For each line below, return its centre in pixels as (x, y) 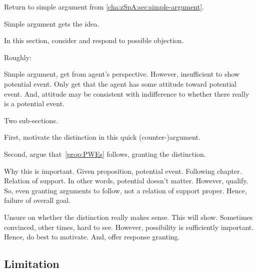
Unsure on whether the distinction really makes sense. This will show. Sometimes (128, 217)
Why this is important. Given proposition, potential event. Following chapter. (123, 171)
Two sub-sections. (31, 120)
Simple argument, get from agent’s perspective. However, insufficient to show (122, 74)
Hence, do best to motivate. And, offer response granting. (92, 237)
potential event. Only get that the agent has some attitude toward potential (120, 83)
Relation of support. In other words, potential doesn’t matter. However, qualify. (126, 181)
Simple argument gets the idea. (52, 23)
